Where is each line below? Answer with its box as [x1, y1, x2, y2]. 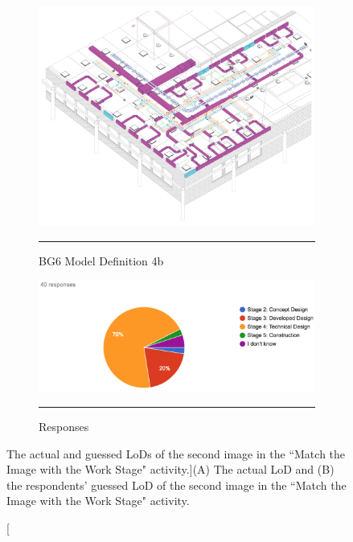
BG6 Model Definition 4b [39, 252, 164, 269]
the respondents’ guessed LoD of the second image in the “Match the [6, 476, 347, 493]
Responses [39, 417, 89, 434]
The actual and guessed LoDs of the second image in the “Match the [6, 445, 346, 462]
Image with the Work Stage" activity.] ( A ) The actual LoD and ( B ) [6, 461, 335, 478]
